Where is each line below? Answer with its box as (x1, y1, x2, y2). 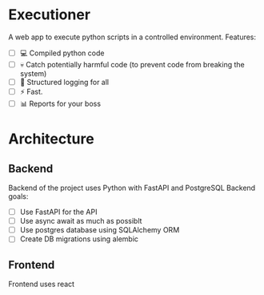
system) (19, 69, 47, 78)
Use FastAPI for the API (19, 207, 98, 217)
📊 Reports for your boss (19, 99, 102, 109)
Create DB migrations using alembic (19, 234, 138, 244)
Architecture (8, 130, 94, 148)
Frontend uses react (8, 279, 74, 289)
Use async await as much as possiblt (19, 216, 142, 226)
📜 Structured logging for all (19, 78, 110, 87)
